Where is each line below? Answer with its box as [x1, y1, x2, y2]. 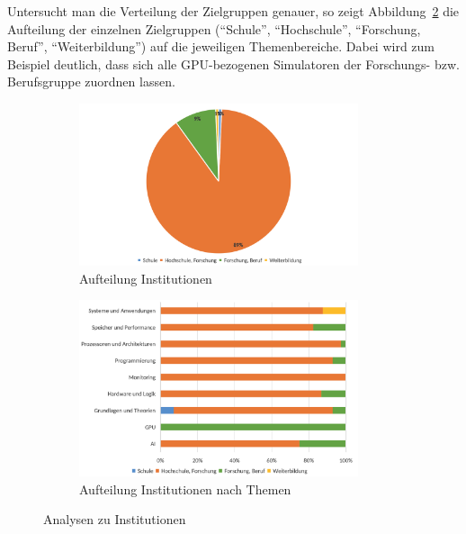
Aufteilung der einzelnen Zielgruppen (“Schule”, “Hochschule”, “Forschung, [7, 19, 421, 38]
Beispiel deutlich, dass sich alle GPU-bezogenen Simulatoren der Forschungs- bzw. [7, 54, 460, 73]
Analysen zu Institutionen [43, 510, 186, 529]
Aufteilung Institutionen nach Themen [79, 479, 291, 498]
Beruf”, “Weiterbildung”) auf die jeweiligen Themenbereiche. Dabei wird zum [7, 37, 435, 56]
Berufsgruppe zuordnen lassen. [7, 72, 175, 91]
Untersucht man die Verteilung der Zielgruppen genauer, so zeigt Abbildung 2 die [7, 2, 460, 20]
